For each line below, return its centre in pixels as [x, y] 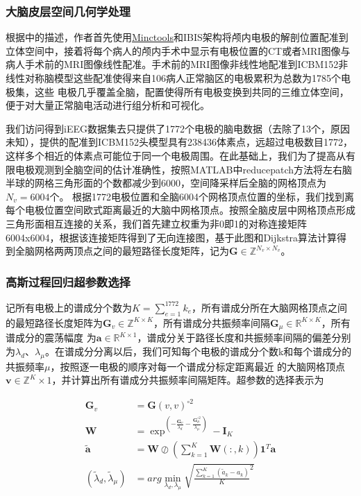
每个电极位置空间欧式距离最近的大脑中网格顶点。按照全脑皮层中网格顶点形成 [180, 210]
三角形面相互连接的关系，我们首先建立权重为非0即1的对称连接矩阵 [156, 223]
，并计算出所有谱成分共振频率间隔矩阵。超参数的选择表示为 [188, 380]
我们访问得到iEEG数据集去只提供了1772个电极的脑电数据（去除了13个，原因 [178, 128]
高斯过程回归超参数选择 [68, 281]
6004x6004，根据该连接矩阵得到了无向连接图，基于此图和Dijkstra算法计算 [171, 237]
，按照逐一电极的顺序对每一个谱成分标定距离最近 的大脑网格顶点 [198, 366]
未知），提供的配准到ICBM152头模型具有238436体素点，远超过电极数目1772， [179, 142]
